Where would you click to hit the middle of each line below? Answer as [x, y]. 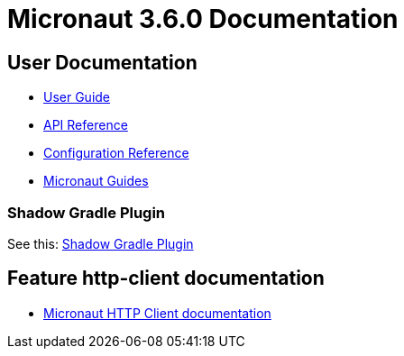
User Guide [77, 97]
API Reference [86, 125]
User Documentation [102, 62]
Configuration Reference [116, 153]
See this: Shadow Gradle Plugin [101, 243]
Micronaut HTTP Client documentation [157, 313]
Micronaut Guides [96, 181]
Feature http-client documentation [166, 278]
